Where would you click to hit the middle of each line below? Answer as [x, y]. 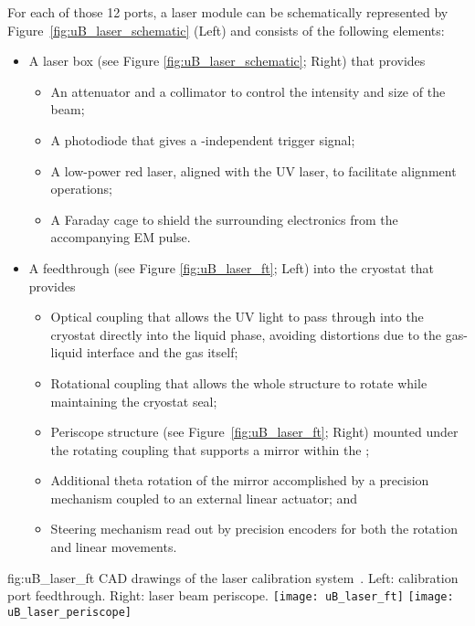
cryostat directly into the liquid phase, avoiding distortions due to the [246, 334]
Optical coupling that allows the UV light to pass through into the [237, 317]
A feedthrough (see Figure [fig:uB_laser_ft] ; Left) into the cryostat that [231, 267]
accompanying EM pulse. [121, 237]
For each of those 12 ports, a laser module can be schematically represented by [228, 12]
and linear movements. [114, 547]
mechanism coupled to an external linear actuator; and [204, 498]
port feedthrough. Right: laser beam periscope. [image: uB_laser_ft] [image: [231, 595]
